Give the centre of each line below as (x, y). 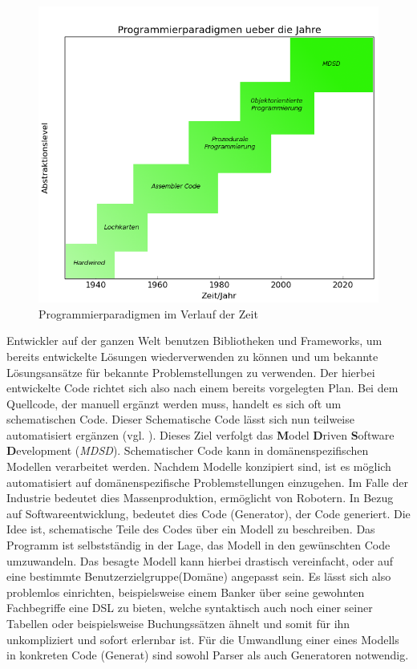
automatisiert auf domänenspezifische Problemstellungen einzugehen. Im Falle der (207, 482)
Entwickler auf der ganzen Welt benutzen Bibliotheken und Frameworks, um (194, 341)
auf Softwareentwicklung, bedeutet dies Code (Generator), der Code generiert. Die (208, 513)
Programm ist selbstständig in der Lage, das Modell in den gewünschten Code (198, 545)
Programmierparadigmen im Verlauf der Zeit (148, 313)
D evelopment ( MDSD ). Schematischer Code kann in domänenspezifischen (188, 450)
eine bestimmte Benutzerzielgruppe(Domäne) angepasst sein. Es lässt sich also (199, 576)
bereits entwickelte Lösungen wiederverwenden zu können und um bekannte (192, 356)
